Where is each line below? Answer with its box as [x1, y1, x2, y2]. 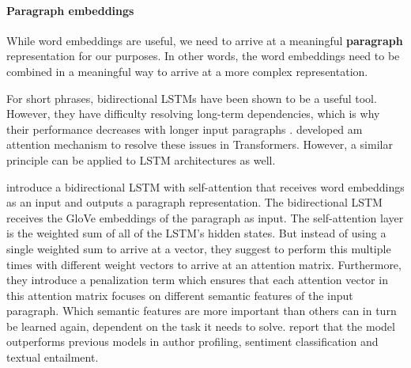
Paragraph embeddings [6, 2, 134, 18]
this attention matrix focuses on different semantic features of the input [6, 286, 353, 303]
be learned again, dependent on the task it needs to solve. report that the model [6, 317, 395, 334]
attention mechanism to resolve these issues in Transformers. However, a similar [6, 136, 393, 153]
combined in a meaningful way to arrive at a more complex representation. [6, 63, 368, 79]
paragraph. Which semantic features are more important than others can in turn [6, 302, 397, 319]
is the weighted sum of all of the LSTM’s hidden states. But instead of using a [6, 225, 386, 241]
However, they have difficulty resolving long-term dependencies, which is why [6, 105, 380, 122]
